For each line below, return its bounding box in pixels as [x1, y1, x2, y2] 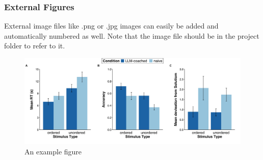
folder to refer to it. [4, 40, 65, 51]
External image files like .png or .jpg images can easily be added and [4, 20, 219, 31]
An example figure [24, 146, 82, 156]
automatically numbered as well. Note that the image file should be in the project [4, 30, 259, 41]
